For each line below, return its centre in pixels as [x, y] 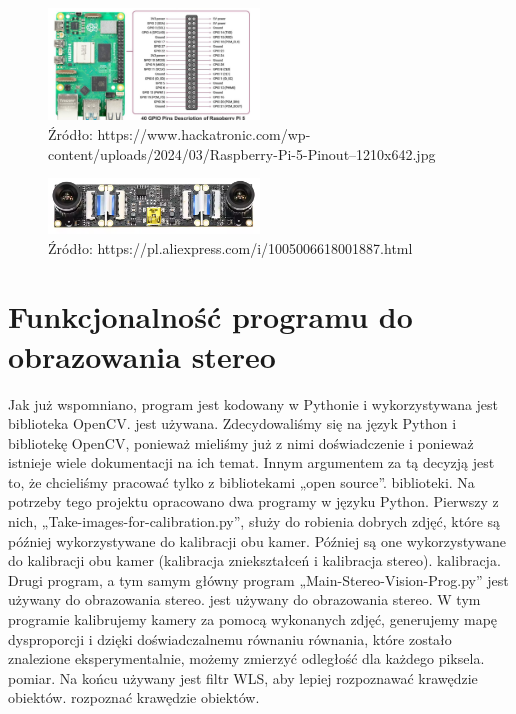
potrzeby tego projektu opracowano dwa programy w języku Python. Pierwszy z [253, 501]
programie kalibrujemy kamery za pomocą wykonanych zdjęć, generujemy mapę [253, 619]
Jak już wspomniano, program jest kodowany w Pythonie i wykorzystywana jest [253, 403]
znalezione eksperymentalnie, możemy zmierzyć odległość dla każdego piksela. [246, 658]
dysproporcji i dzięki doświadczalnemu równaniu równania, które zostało [230, 638]
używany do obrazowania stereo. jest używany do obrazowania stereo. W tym [244, 599]
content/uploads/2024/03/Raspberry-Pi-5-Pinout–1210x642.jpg [242, 153]
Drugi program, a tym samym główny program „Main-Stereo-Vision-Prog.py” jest [258, 579]
